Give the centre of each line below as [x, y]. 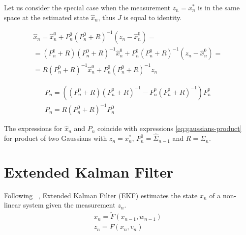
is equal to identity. [153, 17]
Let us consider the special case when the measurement [87, 7]
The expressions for [33, 128]
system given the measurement [69, 205]
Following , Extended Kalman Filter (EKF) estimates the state [101, 195]
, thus [107, 17]
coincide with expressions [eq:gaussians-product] [170, 128]
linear [13, 205]
